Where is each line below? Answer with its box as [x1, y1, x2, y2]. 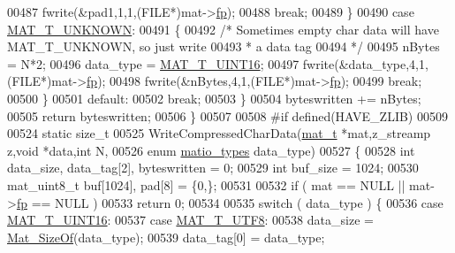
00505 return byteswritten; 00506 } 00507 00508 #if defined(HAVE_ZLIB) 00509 [7, 106, 448, 125]
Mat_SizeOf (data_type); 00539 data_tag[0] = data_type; [7, 227, 325, 246]
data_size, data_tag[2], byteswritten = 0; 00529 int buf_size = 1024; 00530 [7, 158, 419, 177]
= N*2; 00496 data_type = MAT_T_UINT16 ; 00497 [7, 54, 300, 73]
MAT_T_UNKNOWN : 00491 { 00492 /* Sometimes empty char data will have [7, 19, 439, 38]
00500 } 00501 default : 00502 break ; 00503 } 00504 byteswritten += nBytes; [7, 88, 421, 107]
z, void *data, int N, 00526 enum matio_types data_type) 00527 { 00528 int [7, 141, 415, 159]
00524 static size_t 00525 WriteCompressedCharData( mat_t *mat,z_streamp [7, 124, 431, 142]
